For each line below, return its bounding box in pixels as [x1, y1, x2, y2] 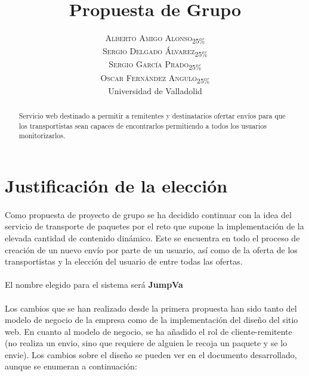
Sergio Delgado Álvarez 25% [103, 45, 208, 59]
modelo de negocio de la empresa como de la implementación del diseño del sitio [5, 313, 298, 326]
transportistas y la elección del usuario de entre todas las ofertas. [5, 255, 243, 268]
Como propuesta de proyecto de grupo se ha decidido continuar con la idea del [5, 208, 292, 220]
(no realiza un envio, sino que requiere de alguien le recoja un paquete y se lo [5, 337, 288, 349]
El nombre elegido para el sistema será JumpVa [5, 278, 183, 291]
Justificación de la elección [5, 173, 228, 197]
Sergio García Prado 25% [109, 58, 202, 72]
